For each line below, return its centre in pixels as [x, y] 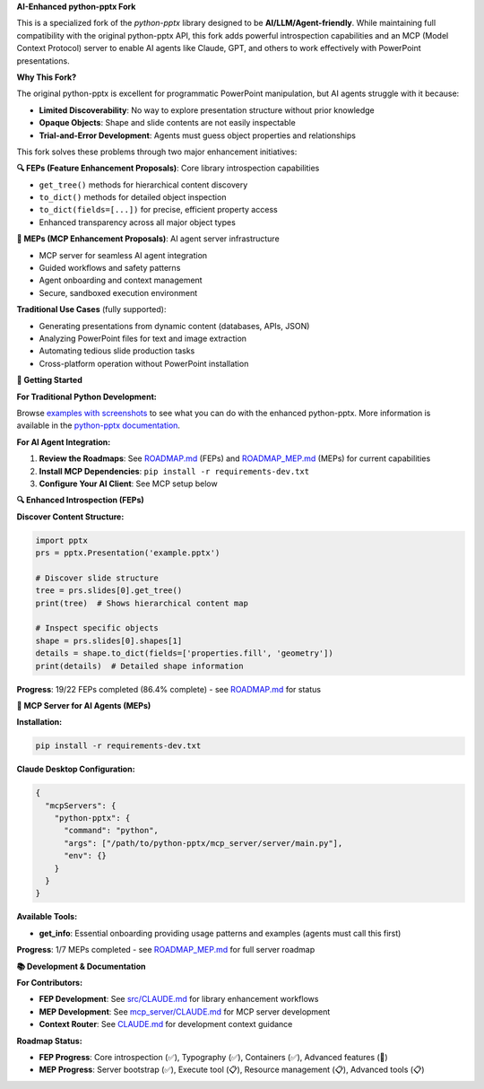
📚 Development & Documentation [81, 966]
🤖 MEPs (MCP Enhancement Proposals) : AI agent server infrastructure [148, 239]
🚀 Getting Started [49, 380]
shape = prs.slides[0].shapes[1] [109, 640]
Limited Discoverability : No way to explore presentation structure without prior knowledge [207, 110]
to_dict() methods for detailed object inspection [133, 197]
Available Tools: [47, 917]
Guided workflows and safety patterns [110, 268]
